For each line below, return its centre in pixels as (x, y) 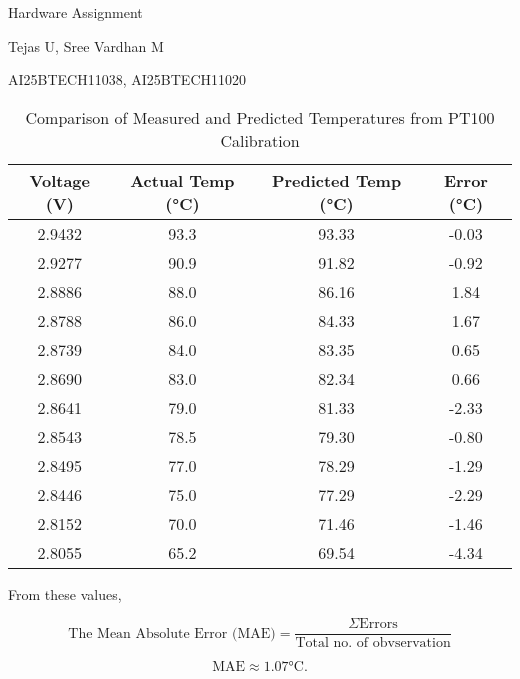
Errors (378, 624)
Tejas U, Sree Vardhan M (86, 45)
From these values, (65, 593)
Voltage (59, 180)
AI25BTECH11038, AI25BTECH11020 (127, 79)
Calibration (260, 140)
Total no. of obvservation (373, 643)
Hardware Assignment (75, 12)
